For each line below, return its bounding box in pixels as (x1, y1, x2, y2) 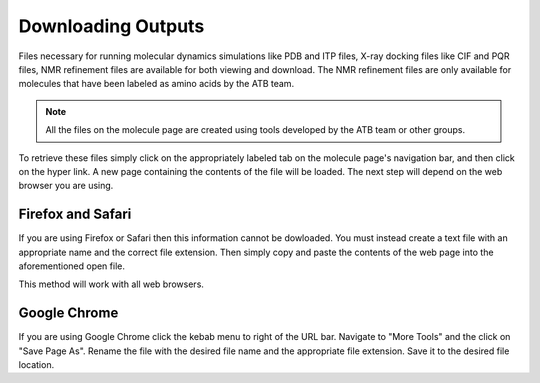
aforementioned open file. (18, 260, 125, 272)
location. (18, 359, 55, 371)
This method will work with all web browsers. (18, 278, 205, 290)
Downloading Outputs (18, 15, 205, 37)
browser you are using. (18, 180, 114, 192)
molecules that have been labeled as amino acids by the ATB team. (18, 78, 295, 90)
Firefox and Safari (18, 206, 132, 223)
